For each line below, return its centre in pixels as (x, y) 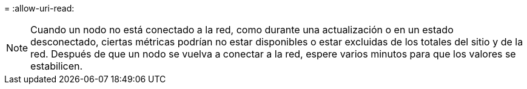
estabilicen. (57, 66)
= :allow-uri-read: (39, 8)
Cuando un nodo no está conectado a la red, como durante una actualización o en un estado (242, 30)
